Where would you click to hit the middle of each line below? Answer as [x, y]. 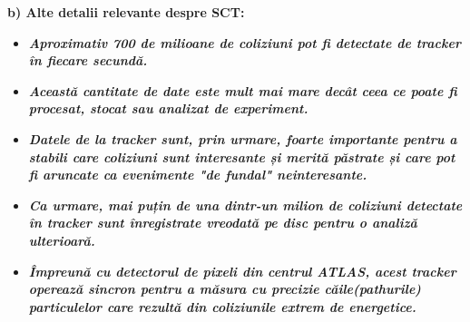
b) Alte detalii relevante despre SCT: [126, 12]
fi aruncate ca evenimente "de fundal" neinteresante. [198, 175]
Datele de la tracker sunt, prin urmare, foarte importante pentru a [243, 138]
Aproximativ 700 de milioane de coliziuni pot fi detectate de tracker [245, 42]
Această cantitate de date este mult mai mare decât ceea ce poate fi [243, 90]
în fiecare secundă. [88, 60]
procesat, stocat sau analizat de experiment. [168, 108]
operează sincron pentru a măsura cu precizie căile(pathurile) [225, 289]
